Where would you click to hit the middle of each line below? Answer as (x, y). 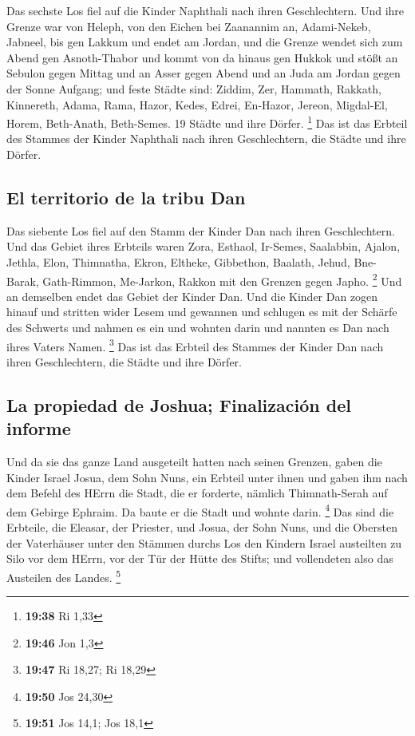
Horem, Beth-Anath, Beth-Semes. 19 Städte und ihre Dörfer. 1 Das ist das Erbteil (207, 122)
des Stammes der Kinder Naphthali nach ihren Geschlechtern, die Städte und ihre (206, 138)
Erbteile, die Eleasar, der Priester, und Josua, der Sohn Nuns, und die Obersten (202, 527)
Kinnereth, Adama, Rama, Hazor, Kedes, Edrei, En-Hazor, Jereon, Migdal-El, (197, 104)
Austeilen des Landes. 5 (64, 576)
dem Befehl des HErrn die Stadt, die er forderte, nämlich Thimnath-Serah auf (197, 493)
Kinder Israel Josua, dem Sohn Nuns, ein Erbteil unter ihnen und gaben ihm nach (207, 477)
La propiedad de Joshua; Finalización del (179, 404)
